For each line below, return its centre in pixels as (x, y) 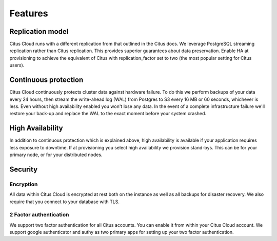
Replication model (39, 31)
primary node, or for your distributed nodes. (56, 155)
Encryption (24, 184)
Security (24, 169)
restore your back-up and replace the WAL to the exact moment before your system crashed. (108, 114)
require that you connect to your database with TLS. (65, 202)
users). (17, 65)
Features (29, 13)
